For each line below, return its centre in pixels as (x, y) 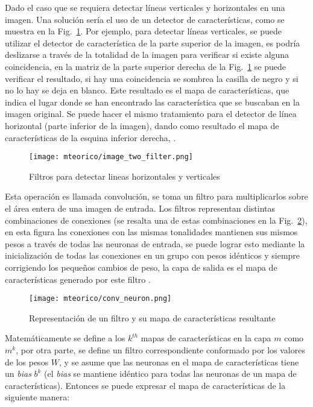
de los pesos (27, 361)
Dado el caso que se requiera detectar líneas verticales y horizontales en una (145, 7)
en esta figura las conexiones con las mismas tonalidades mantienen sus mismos (151, 232)
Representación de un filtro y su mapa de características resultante (152, 317)
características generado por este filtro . (78, 279)
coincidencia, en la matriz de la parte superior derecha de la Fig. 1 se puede (146, 66)
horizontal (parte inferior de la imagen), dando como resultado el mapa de (142, 125)
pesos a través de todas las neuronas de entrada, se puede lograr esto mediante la (155, 243)
